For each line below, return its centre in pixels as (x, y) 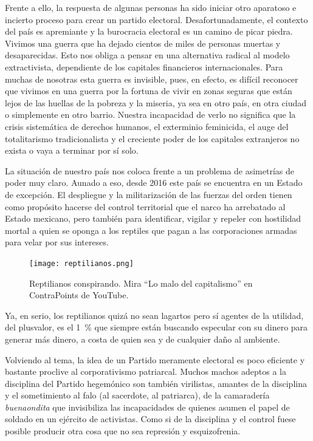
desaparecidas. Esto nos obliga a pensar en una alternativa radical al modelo (147, 55)
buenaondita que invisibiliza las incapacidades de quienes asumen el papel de (147, 407)
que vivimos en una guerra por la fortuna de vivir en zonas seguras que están (149, 91)
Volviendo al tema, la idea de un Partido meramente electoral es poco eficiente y (155, 359)
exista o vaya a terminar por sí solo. (72, 150)
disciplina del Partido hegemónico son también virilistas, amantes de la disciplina (156, 383)
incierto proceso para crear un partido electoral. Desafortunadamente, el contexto (156, 19)
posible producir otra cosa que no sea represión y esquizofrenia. (123, 431)
